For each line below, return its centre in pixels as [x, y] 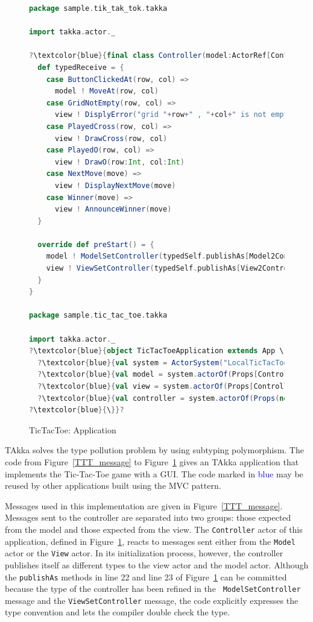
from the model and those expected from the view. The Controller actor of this [154, 529]
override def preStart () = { [96, 244]
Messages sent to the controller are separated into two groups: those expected [148, 517]
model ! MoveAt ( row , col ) [106, 91]
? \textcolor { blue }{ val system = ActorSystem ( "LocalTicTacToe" [165, 363]
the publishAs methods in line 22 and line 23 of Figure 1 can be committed [146, 576]
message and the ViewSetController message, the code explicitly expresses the [152, 600]
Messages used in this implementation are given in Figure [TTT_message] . [144, 505]
